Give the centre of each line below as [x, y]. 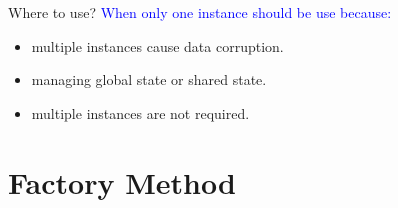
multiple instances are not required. [140, 112]
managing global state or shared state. [149, 79]
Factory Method [122, 181]
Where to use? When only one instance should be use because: [200, 12]
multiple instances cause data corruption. [157, 45]
